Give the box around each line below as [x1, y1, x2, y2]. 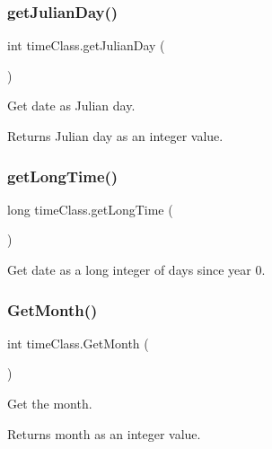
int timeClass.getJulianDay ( [7, 36, 165, 55]
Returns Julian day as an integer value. [7, 127, 224, 145]
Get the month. [7, 394, 92, 412]
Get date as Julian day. [7, 96, 136, 115]
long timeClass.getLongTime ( [7, 199, 173, 218]
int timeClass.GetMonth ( [7, 333, 149, 352]
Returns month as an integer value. [7, 424, 201, 443]
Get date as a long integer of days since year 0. [7, 260, 266, 278]
